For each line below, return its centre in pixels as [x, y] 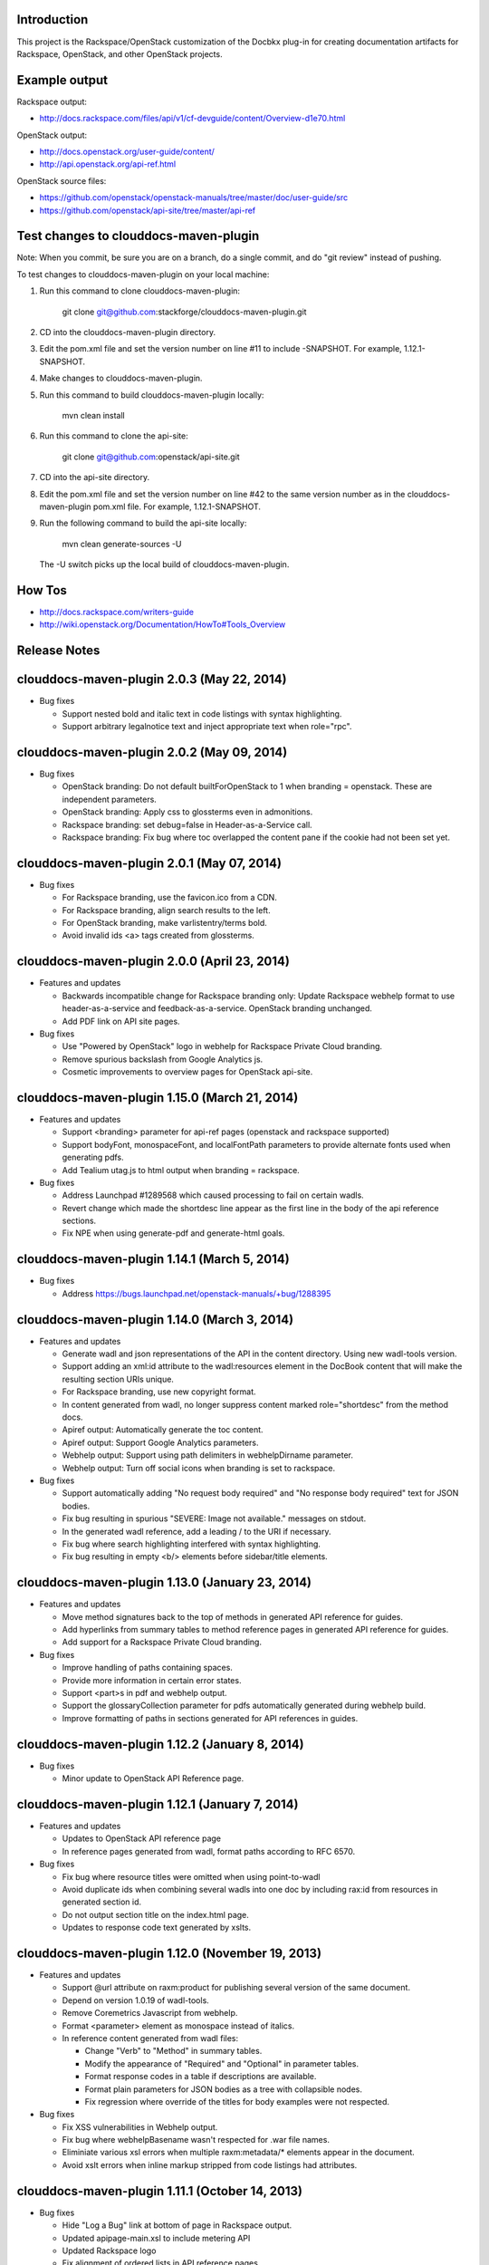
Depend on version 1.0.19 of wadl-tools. [136, 2000]
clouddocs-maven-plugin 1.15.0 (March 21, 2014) [158, 1098]
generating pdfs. [93, 1157]
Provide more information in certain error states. [152, 1680]
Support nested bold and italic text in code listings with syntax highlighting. [202, 713]
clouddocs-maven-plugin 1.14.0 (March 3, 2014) [155, 1320]
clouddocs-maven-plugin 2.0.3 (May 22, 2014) [152, 679]
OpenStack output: [52, 135]
